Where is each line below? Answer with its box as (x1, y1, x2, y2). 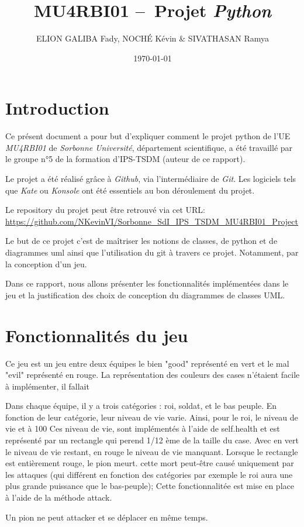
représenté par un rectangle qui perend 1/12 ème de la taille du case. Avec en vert (5, 434, 299, 446)
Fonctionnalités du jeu (5, 323, 188, 347)
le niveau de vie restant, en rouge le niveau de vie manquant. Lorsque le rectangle (5, 445, 298, 457)
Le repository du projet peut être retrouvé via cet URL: (5, 204, 205, 216)
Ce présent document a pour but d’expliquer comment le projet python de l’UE (5, 130, 291, 142)
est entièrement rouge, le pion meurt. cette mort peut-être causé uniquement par (5, 457, 294, 469)
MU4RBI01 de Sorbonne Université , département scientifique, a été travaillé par (5, 141, 293, 153)
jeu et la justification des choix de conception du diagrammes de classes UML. (5, 288, 285, 301)
